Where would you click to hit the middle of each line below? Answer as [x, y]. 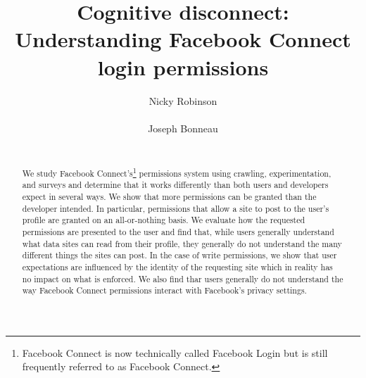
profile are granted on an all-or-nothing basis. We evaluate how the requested [164, 220]
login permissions [183, 67]
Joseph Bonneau [183, 128]
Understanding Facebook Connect [183, 39]
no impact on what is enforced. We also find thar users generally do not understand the [183, 278]
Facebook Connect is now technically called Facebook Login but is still [175, 352]
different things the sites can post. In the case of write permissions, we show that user [179, 255]
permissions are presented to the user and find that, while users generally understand [178, 231]
